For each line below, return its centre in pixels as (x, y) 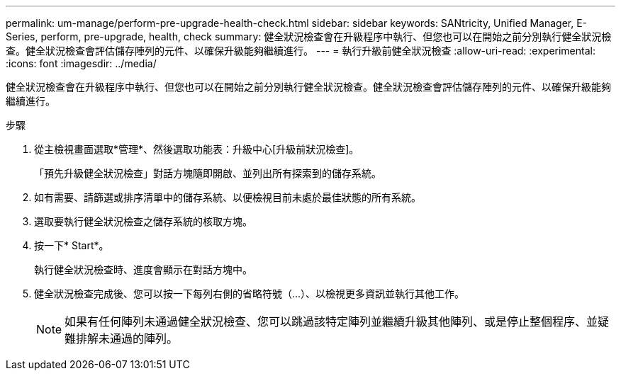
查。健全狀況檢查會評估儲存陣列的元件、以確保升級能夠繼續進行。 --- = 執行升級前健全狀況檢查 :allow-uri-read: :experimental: (301, 51)
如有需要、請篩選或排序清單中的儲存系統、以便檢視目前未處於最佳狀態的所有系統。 (228, 197)
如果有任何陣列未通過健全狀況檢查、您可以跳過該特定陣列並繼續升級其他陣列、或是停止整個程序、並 (331, 321)
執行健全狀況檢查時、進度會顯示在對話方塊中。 (143, 269)
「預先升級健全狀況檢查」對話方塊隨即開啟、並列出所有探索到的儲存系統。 (208, 173)
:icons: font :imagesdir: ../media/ (81, 63)
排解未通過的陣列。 (127, 338)
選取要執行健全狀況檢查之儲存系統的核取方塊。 (143, 221)
